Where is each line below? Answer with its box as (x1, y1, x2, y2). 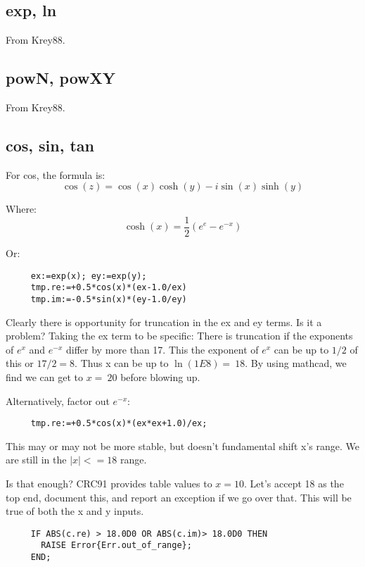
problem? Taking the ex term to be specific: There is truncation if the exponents (6, 328, 353, 343)
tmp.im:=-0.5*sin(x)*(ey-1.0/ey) (30, 294, 187, 304)
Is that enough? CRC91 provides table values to (6, 476, 212, 491)
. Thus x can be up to (75, 356, 169, 370)
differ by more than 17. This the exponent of (65, 342, 259, 356)
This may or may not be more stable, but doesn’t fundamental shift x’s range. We (6, 438, 359, 453)
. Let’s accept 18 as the (244, 476, 344, 491)
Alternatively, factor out (6, 393, 110, 408)
